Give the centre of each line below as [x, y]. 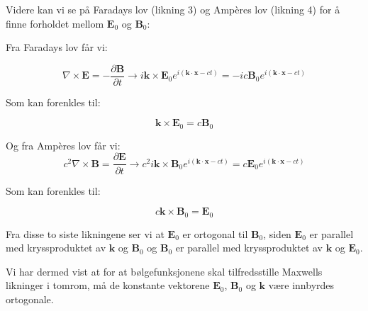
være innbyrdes [301, 285]
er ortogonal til [215, 233]
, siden [277, 233]
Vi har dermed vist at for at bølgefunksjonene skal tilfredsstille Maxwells [164, 271]
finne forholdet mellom [55, 23]
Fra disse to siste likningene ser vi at [85, 233]
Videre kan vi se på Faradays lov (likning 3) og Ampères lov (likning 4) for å [173, 9]
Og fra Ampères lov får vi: [63, 145]
